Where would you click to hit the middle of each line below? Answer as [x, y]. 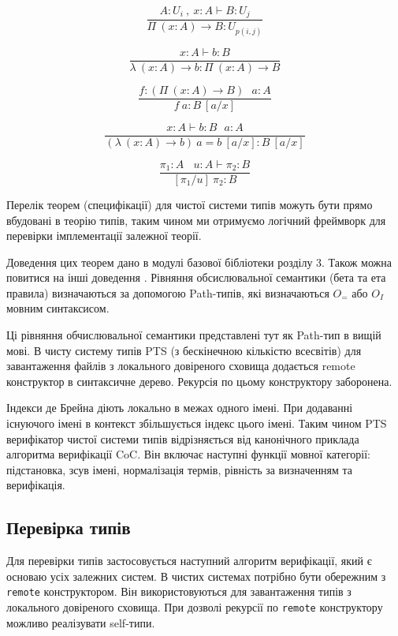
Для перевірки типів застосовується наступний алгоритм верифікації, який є [189, 561]
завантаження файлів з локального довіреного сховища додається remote [181, 366]
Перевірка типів [69, 528]
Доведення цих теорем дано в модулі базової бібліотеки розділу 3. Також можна [199, 262]
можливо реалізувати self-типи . [81, 622]
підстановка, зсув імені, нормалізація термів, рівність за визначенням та [180, 469]
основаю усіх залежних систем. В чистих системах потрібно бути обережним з [196, 576]
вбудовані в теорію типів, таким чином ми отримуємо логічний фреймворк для [196, 220]
